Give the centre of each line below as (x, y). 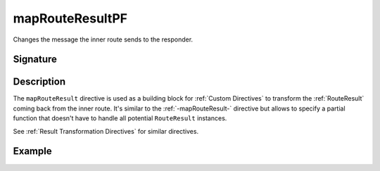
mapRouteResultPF (70, 18)
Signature (35, 59)
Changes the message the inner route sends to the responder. (103, 39)
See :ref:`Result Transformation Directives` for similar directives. (106, 131)
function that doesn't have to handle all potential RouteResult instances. (120, 118)
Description (39, 82)
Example (32, 151)
